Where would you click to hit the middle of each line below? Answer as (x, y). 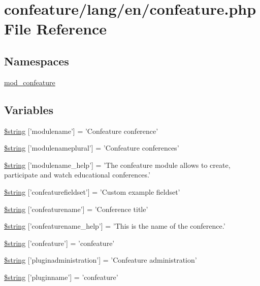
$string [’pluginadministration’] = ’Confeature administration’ (101, 260)
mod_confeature (30, 82)
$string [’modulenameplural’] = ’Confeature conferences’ (92, 148)
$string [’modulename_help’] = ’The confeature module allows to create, (117, 165)
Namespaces (37, 61)
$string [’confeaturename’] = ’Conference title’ (76, 209)
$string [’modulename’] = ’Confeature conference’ (81, 131)
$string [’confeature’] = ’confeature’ (59, 243)
